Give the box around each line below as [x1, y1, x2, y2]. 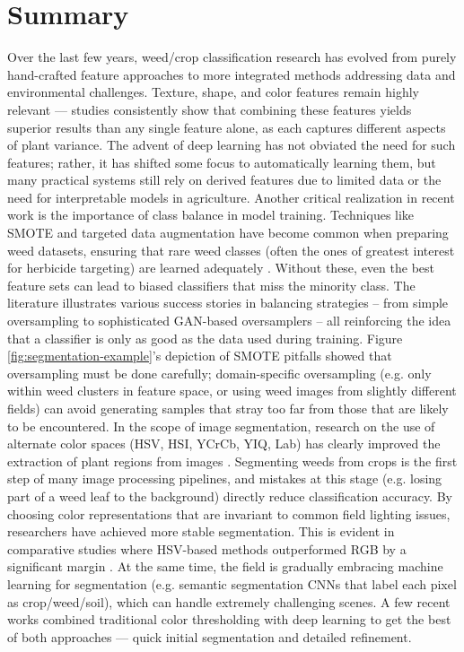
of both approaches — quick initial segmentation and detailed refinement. [7, 627, 412, 646]
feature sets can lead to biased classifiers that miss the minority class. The [7, 275, 416, 294]
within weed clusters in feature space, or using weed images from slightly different [7, 381, 457, 400]
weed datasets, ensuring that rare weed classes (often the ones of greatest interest [7, 240, 455, 259]
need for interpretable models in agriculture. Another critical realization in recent [7, 187, 455, 206]
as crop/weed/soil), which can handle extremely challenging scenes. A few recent [7, 592, 451, 611]
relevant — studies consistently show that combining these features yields [7, 100, 412, 118]
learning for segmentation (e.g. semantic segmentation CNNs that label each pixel [7, 574, 457, 593]
